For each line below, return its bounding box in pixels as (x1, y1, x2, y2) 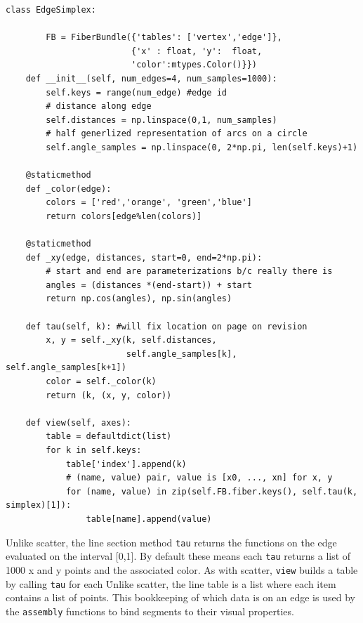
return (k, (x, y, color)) (46, 390, 172, 400)
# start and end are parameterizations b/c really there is (46, 266, 333, 277)
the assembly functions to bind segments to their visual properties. (6, 603, 294, 618)
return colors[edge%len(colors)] (46, 211, 202, 221)
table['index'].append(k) (65, 459, 187, 469)
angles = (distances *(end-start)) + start (46, 280, 252, 290)
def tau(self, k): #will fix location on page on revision (25, 321, 308, 332)
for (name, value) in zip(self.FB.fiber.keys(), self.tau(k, (65, 486, 358, 497)
